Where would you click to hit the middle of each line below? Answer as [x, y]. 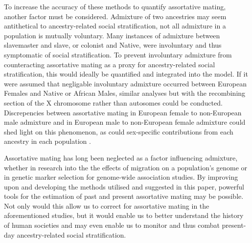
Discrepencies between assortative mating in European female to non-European [123, 112]
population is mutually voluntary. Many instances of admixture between [112, 35]
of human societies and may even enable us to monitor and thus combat [112, 225]
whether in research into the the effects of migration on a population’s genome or [126, 167]
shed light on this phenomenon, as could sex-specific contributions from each [119, 131]
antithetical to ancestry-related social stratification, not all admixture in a [115, 26]
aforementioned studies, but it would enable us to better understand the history [124, 215]
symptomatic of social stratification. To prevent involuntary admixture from [118, 54]
